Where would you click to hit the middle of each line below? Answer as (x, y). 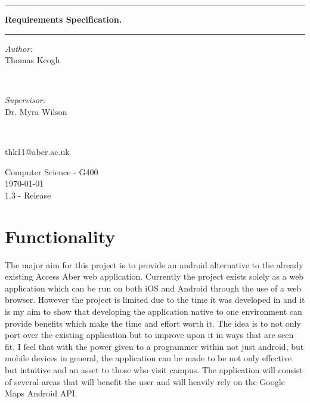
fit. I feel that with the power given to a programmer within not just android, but (154, 346)
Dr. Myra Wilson (36, 111)
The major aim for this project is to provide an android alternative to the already (154, 264)
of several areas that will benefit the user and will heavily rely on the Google (145, 381)
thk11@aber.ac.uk (37, 152)
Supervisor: (25, 100)
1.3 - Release (28, 195)
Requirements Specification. (63, 19)
